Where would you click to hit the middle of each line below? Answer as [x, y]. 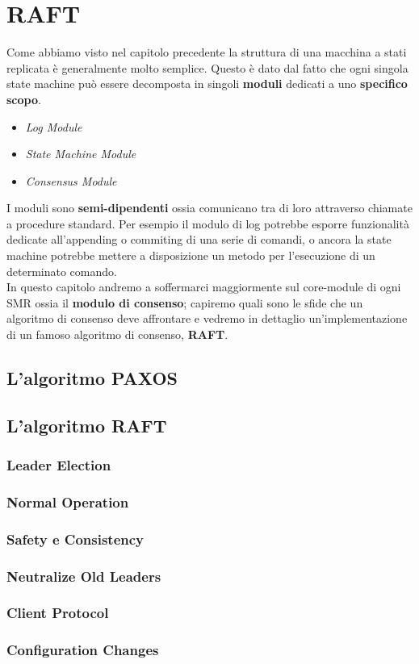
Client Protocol [58, 613]
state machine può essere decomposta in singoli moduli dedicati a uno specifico [207, 84]
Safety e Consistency [75, 539]
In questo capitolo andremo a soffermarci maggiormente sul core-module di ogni [204, 287]
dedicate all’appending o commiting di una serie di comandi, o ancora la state [199, 239]
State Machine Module [81, 154]
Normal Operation [68, 501]
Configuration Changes [83, 650]
